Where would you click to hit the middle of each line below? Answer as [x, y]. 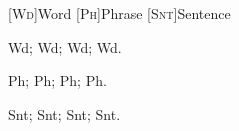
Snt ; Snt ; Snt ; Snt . [64, 113]
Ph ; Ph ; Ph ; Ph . [57, 80]
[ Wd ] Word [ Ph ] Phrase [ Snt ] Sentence [119, 13]
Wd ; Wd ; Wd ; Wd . [65, 46]
